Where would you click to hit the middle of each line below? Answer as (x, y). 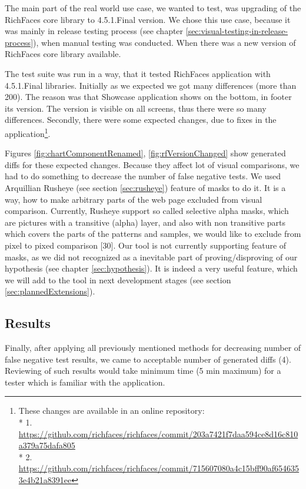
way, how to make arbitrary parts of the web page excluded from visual (134, 199)
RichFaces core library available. (63, 54)
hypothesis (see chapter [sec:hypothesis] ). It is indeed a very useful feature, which (151, 268)
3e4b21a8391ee (45, 480)
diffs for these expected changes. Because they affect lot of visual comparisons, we (152, 164)
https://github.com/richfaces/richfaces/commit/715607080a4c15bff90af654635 (159, 468)
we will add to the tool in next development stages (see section (118, 279)
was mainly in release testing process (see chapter (94, 31)
